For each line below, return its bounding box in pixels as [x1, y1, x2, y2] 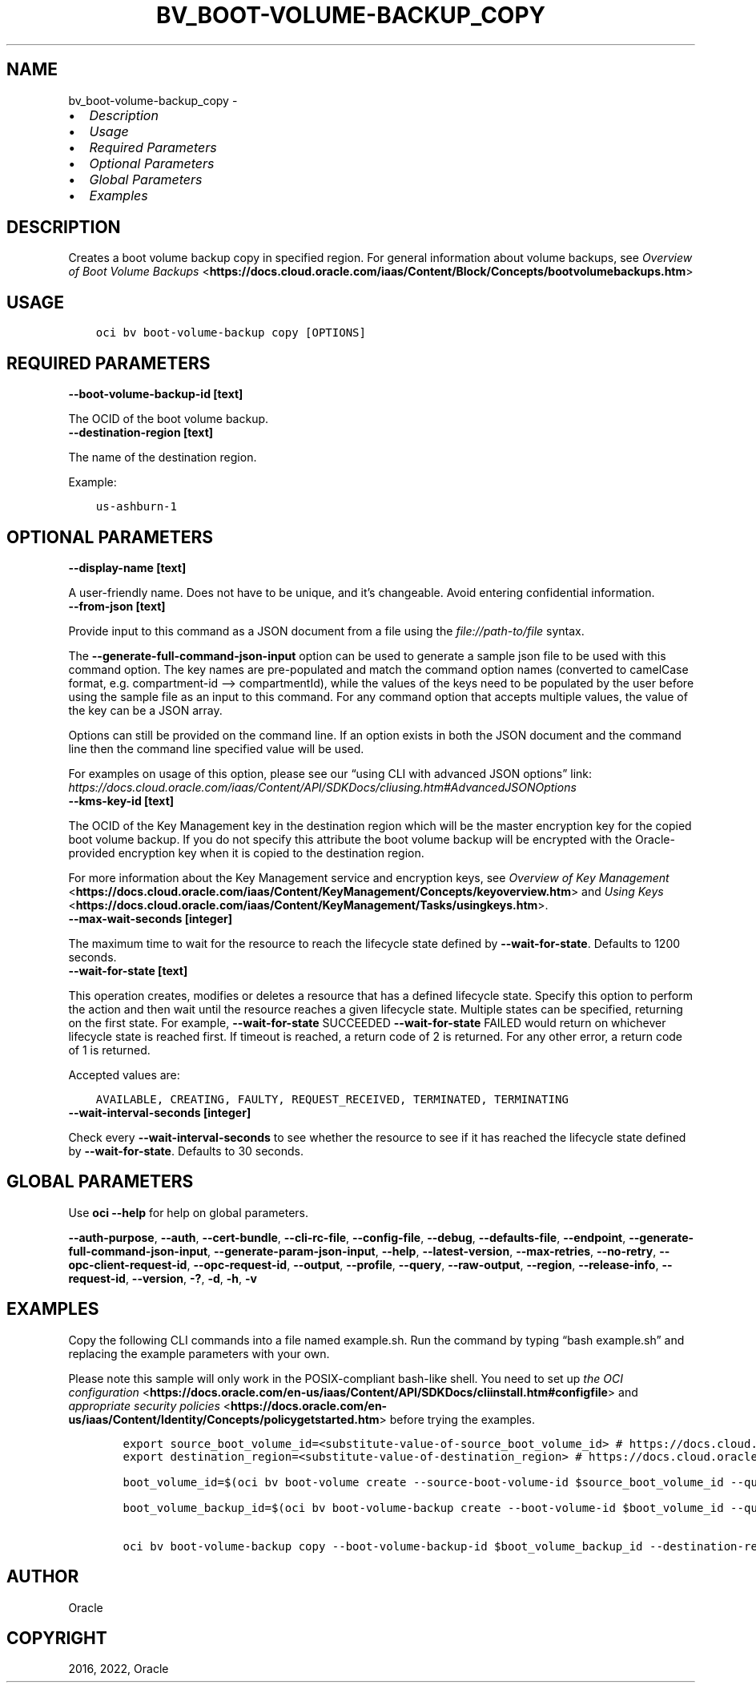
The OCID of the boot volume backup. [68, 412, 269, 426]
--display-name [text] [68, 560, 187, 574]
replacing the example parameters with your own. [68, 1346, 330, 1360]
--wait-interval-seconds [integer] [68, 1105, 251, 1119]
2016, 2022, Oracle [68, 1662, 169, 1676]
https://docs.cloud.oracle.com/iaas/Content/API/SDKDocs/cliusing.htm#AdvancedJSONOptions [68, 780, 577, 794]
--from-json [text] [68, 599, 166, 613]
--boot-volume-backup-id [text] [68, 387, 243, 401]
